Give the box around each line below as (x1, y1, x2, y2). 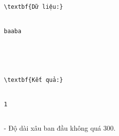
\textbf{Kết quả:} (4, 76, 63, 83)
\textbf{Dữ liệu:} (4, 3, 63, 10)
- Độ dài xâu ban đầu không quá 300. (4, 123, 116, 133)
